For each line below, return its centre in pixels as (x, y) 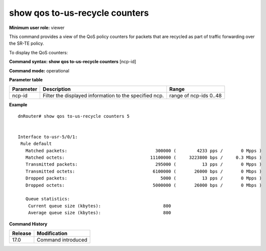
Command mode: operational (39, 71)
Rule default (36, 144)
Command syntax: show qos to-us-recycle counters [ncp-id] (73, 62)
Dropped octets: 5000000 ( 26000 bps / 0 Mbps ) (144, 185)
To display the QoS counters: (39, 52)
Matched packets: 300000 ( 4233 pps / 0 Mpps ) (144, 151)
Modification (52, 233)
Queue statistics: (48, 199)
